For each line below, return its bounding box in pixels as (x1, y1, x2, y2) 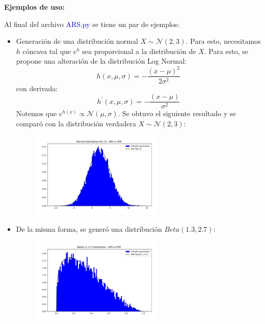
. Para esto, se (204, 45, 249, 56)
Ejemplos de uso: (4, 2, 65, 12)
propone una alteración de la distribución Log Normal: (16, 56, 187, 66)
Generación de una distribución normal (16, 36, 138, 46)
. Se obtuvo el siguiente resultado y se (118, 108, 236, 119)
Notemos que (16, 108, 57, 119)
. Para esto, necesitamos (185, 36, 261, 46)
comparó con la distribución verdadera (16, 118, 136, 128)
